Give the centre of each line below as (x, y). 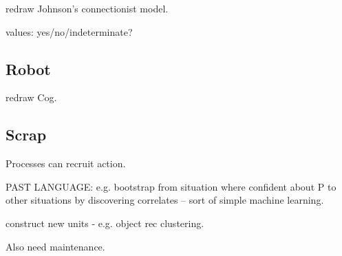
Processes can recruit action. (66, 163)
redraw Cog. (31, 97)
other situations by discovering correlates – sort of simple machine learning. (165, 200)
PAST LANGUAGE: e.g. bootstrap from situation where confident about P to (171, 186)
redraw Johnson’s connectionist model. (87, 8)
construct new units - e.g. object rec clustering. (105, 223)
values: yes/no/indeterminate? (69, 31)
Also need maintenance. (55, 246)
